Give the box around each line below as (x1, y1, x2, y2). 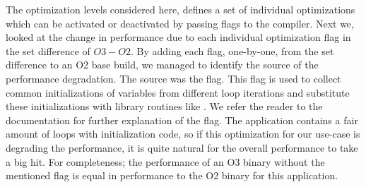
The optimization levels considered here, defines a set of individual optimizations (6, 2, 355, 16)
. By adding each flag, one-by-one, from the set (131, 43, 334, 58)
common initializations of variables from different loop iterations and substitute (6, 85, 350, 99)
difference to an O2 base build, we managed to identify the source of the (6, 57, 319, 72)
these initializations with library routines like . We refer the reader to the (6, 99, 323, 114)
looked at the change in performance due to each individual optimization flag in (6, 30, 351, 44)
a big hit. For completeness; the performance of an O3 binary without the (6, 154, 325, 169)
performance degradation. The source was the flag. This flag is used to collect (6, 71, 341, 85)
